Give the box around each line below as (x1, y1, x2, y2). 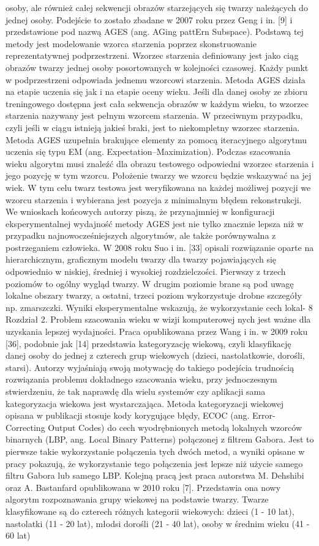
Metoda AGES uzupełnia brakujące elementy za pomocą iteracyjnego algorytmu (6, 133, 307, 146)
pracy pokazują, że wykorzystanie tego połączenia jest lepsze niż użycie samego (6, 457, 303, 469)
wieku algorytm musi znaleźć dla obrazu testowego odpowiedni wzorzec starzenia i (6, 157, 314, 170)
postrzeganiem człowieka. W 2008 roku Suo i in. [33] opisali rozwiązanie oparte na (6, 241, 314, 253)
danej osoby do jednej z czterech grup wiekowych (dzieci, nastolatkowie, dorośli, (6, 349, 305, 362)
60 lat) (6, 529, 31, 542)
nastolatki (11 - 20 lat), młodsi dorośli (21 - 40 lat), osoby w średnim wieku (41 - (6, 517, 310, 529)
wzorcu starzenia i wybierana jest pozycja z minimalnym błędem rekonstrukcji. (6, 193, 302, 206)
